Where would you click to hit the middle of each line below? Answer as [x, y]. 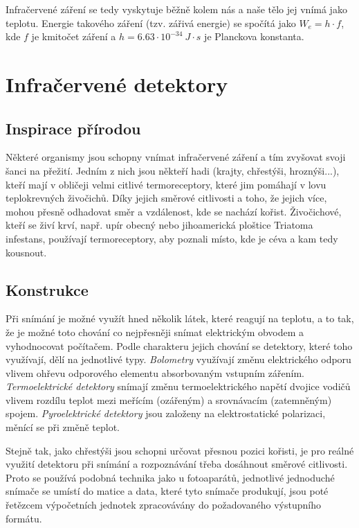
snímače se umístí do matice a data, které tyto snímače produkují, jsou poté [167, 491]
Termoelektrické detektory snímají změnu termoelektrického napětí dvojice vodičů [178, 386]
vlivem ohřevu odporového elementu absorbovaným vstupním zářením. [155, 372]
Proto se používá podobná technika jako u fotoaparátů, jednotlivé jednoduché [170, 477]
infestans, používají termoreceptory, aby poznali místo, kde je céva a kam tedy [172, 238]
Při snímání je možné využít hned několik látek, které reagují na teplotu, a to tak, [180, 318]
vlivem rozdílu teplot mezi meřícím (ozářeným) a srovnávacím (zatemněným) [169, 399]
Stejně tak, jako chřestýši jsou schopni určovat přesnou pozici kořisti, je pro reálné [180, 450]
